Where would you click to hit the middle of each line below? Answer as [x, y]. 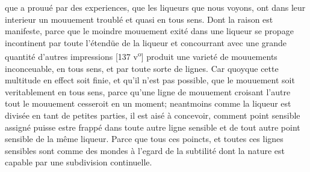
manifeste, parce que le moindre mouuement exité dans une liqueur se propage [149, 31]
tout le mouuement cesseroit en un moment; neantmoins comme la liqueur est [148, 103]
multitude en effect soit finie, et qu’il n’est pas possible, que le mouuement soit [150, 80]
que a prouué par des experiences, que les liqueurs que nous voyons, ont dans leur [155, 7]
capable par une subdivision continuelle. [79, 162]
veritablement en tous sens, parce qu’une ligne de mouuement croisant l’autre [148, 91]
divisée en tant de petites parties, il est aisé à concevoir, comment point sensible [153, 115]
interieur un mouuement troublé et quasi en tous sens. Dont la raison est [139, 19]
